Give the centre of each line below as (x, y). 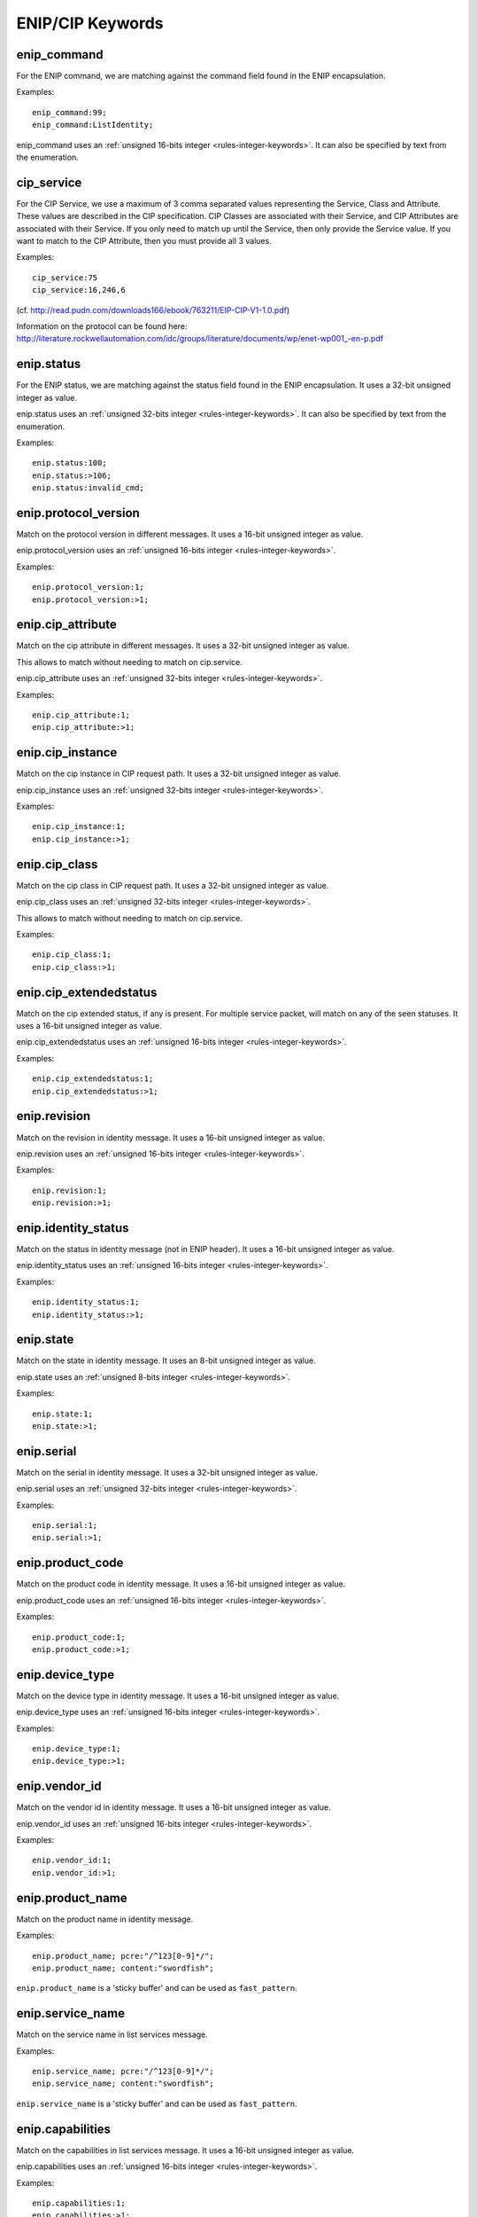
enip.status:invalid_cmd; (89, 488)
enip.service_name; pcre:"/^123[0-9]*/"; (123, 2072)
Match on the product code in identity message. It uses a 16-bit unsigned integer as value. (181, 1584)
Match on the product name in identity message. (105, 1919)
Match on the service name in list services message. (112, 2034)
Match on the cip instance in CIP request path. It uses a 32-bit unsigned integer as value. (178, 774)
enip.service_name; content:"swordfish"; (123, 2084)
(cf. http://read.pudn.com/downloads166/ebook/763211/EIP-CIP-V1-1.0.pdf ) (153, 309)
